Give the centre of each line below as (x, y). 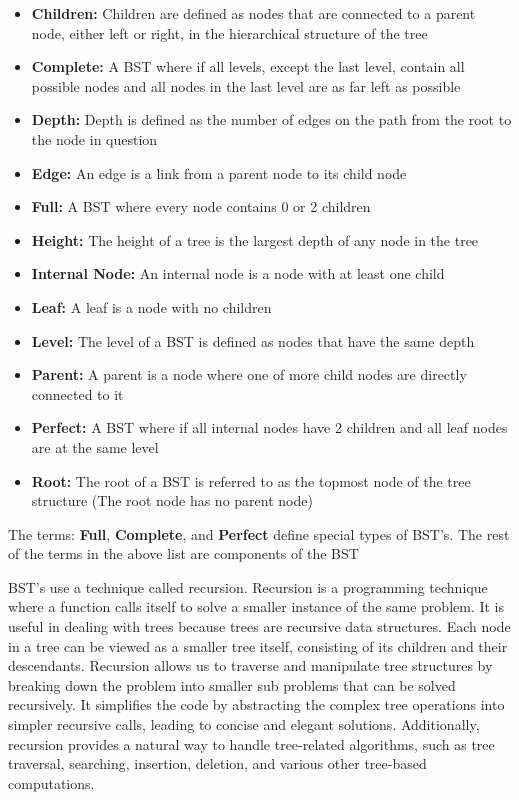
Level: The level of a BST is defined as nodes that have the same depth (253, 340)
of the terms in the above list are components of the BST (183, 553)
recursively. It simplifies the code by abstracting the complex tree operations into (256, 704)
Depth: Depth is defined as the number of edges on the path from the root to (271, 119)
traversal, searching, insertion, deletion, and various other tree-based (217, 763)
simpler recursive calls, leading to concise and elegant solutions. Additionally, (244, 724)
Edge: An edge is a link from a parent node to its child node (219, 172)
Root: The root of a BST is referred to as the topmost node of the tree (251, 480)
